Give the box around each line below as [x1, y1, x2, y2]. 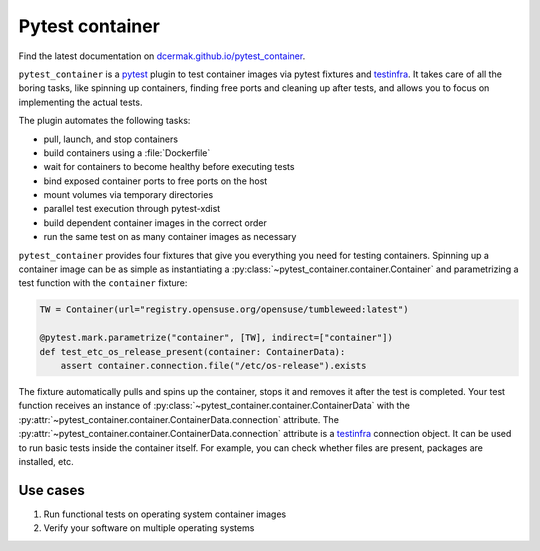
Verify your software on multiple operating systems [43, 522, 255, 534]
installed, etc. [18, 455, 74, 467]
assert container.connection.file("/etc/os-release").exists [60, 360, 367, 371]
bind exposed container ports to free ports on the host [43, 175, 268, 187]
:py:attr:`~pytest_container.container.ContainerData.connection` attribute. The [18, 413, 340, 425]
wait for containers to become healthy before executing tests [43, 161, 295, 173]
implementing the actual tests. [18, 96, 143, 108]
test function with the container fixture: [18, 277, 188, 289]
